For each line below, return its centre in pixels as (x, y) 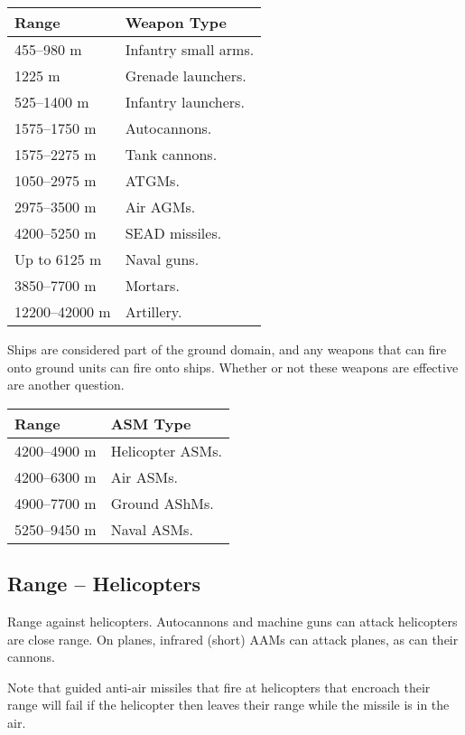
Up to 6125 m (58, 259)
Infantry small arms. (190, 49)
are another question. (66, 385)
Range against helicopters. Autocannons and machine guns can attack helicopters (232, 621)
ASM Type (151, 423)
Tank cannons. (171, 154)
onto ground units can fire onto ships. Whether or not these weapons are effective (233, 367)
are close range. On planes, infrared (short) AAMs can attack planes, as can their (233, 639)
